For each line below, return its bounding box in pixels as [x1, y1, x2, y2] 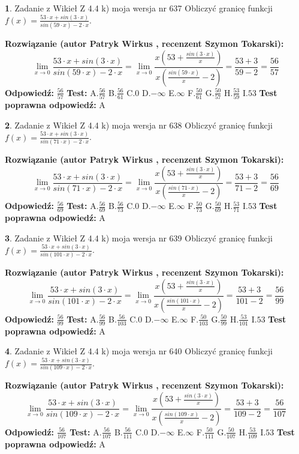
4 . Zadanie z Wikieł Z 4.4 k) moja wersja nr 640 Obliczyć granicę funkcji [5, 345, 273, 357]
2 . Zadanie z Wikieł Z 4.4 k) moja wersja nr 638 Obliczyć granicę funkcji [5, 118, 273, 131]
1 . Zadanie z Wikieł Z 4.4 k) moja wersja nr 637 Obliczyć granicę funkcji [5, 2, 273, 14]
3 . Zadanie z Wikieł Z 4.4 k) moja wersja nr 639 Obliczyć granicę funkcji [5, 231, 273, 244]
